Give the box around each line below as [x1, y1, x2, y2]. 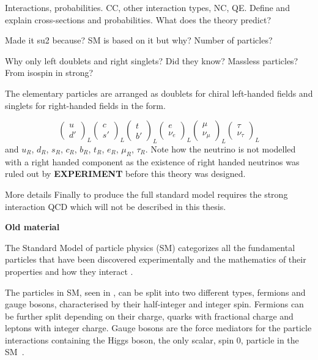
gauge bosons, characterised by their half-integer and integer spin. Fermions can [5, 298, 304, 310]
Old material [5, 220, 60, 233]
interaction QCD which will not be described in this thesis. [5, 200, 226, 212]
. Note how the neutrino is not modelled [145, 142, 296, 155]
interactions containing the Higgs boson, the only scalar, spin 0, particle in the [5, 333, 299, 346]
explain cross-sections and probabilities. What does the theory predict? [5, 13, 272, 26]
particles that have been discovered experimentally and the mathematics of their [5, 253, 306, 266]
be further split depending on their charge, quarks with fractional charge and [5, 309, 294, 322]
